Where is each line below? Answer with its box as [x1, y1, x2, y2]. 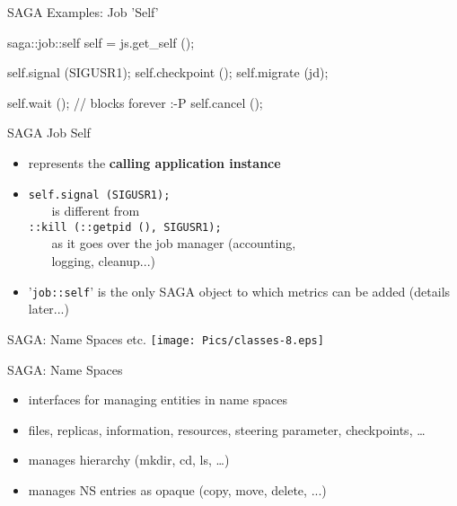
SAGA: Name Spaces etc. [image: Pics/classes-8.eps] [7, 329, 324, 348]
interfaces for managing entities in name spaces [28, 390, 287, 409]
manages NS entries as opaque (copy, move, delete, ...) [28, 480, 327, 499]
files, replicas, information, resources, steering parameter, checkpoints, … [28, 420, 426, 439]
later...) [28, 299, 69, 318]
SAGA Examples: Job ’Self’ [7, 3, 159, 21]
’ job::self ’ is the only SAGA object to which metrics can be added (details [28, 281, 451, 300]
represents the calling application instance [28, 153, 281, 172]
